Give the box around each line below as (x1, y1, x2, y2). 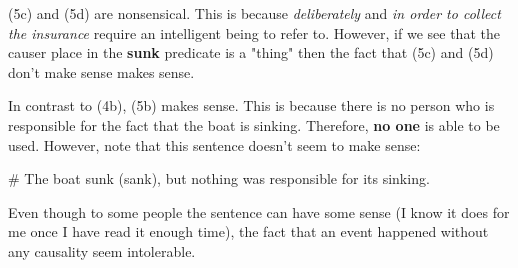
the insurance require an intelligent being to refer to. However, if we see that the (8, 22, 500, 43)
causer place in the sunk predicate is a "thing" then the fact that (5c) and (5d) (8, 42, 494, 63)
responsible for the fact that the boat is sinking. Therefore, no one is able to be (8, 114, 500, 135)
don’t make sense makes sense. (8, 61, 195, 82)
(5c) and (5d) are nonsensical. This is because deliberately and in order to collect (8, 3, 501, 23)
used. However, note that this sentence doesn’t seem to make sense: (8, 134, 421, 155)
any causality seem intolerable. (8, 240, 196, 261)
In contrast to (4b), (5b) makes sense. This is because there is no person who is (8, 95, 495, 116)
